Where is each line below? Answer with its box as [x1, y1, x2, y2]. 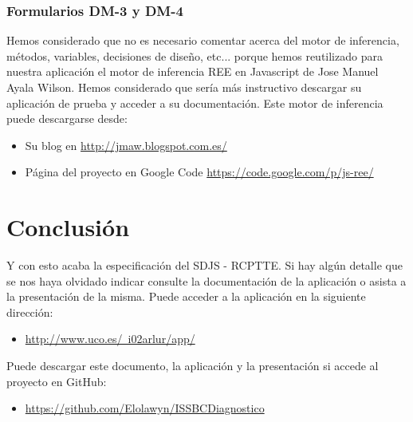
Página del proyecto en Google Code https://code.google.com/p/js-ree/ [25, 164, 374, 180]
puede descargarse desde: [6, 110, 128, 127]
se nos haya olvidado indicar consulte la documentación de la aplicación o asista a [6, 272, 407, 289]
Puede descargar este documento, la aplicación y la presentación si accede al [6, 357, 379, 374]
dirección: [6, 303, 53, 320]
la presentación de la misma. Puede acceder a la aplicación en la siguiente [6, 288, 366, 305]
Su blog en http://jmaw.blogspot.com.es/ [25, 136, 227, 153]
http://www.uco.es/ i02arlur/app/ [25, 330, 195, 347]
